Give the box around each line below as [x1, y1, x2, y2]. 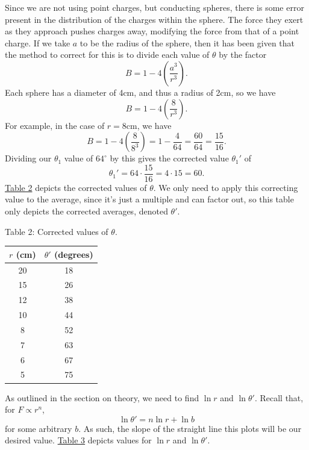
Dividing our [5, 152, 52, 164]
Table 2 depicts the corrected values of [5, 181, 147, 193]
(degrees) [54, 248, 93, 260]
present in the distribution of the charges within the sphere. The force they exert [5, 13, 304, 25]
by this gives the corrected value [110, 152, 229, 164]
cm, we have [126, 119, 172, 131]
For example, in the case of [5, 119, 105, 131]
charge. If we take [5, 36, 70, 49]
